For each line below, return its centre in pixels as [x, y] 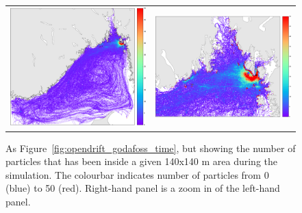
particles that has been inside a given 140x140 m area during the [142, 161]
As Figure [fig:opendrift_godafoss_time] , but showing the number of [151, 148]
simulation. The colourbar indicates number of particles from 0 [137, 174]
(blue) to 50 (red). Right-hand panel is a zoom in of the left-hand [143, 188]
